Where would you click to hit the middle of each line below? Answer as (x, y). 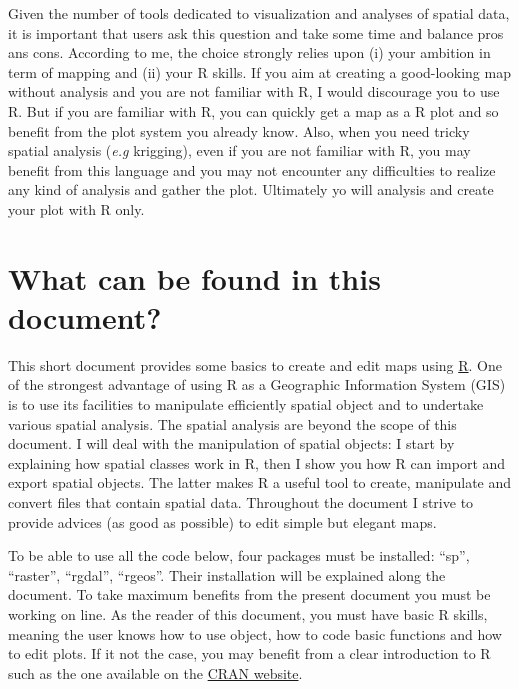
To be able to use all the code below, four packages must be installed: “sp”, (239, 555)
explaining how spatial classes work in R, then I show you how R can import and (257, 462)
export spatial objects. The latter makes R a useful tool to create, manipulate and (260, 482)
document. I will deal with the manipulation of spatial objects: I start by (231, 443)
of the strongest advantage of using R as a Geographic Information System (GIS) (257, 384)
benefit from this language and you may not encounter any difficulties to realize (252, 169)
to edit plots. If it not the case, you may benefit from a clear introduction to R (249, 653)
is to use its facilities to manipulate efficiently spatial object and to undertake (246, 404)
